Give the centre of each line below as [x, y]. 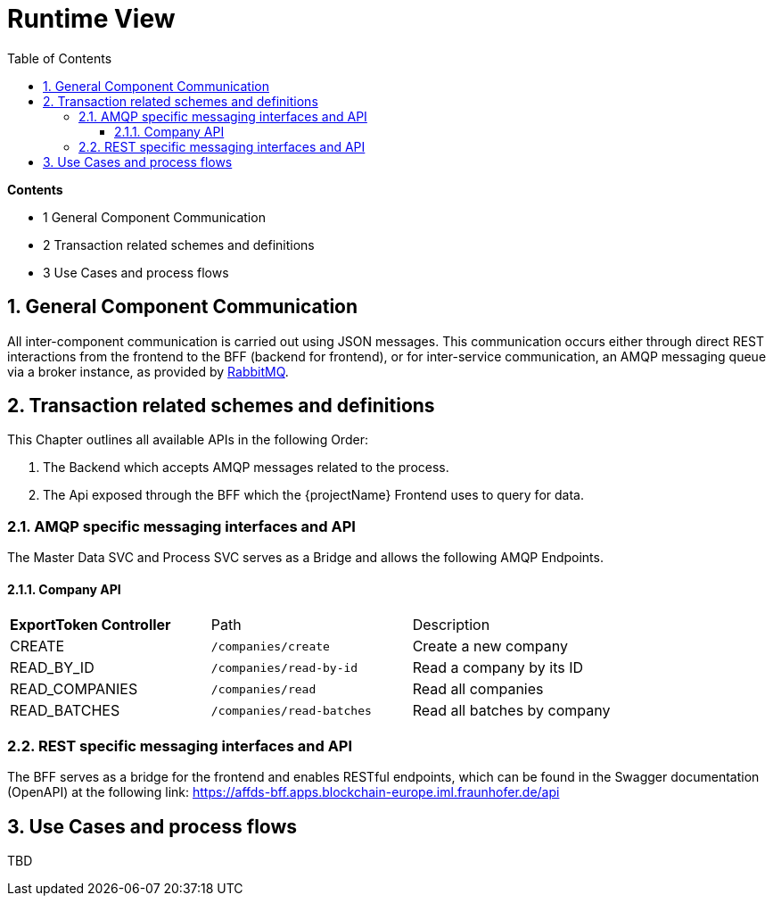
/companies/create [270, 646]
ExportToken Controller [90, 625]
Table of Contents [60, 58]
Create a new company [490, 646]
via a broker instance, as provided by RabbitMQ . [148, 371]
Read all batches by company [511, 711]
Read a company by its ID [498, 668]
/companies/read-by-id [284, 667]
